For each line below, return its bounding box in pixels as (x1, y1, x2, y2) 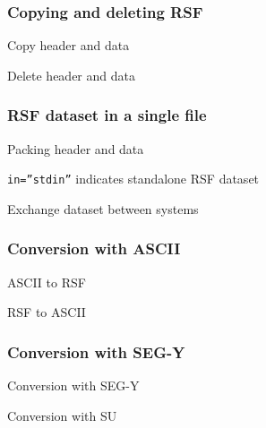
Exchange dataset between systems (7, 199, 199, 218)
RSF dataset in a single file (7, 104, 207, 126)
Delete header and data (7, 65, 135, 84)
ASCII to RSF (7, 272, 86, 291)
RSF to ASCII (7, 303, 86, 321)
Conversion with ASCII (7, 237, 181, 260)
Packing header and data (7, 139, 144, 158)
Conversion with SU (7, 406, 117, 424)
